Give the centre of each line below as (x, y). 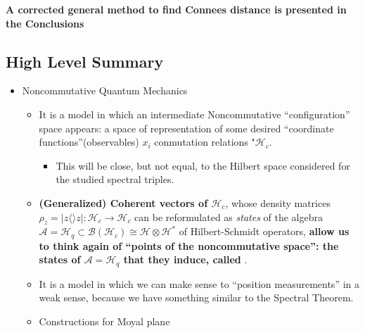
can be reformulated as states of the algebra (229, 216)
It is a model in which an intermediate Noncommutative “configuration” (194, 114)
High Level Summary (85, 61)
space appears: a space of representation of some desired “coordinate (186, 128)
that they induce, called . (185, 259)
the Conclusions (45, 23)
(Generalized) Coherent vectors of (123, 202)
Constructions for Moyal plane (104, 321)
